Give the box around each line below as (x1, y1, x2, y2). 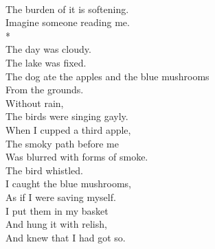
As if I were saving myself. (5, 189, 116, 204)
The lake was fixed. (5, 55, 87, 69)
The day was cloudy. (5, 42, 91, 56)
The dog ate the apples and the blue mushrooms (5, 69, 210, 83)
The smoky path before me (5, 136, 119, 150)
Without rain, (5, 95, 64, 110)
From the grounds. (5, 82, 84, 97)
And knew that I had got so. (5, 230, 126, 244)
